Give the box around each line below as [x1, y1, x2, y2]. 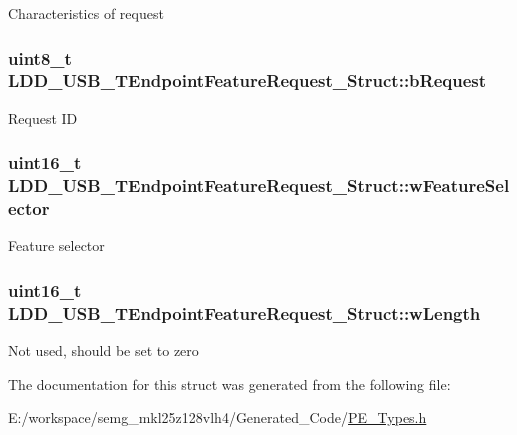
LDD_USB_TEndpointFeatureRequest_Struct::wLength [8, 300, 481, 325]
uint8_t [8, 45, 72, 70]
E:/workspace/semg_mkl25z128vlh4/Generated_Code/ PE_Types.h [8, 407, 427, 428]
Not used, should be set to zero [8, 340, 199, 361]
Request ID [8, 107, 78, 128]
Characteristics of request [8, 3, 164, 23]
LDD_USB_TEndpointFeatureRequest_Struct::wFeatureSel [8, 173, 510, 198]
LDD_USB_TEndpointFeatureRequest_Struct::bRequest [8, 68, 487, 93]
